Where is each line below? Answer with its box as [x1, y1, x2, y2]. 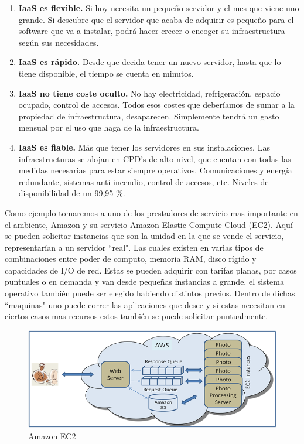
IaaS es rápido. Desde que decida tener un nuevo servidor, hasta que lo [18, 56, 281, 68]
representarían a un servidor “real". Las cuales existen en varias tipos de [5, 241, 264, 253]
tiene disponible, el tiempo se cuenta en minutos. [18, 67, 194, 79]
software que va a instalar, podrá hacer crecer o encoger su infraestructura [18, 25, 285, 37]
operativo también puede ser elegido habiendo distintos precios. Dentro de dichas [5, 287, 295, 299]
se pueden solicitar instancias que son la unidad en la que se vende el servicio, [5, 230, 284, 242]
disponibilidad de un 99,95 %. [18, 187, 125, 199]
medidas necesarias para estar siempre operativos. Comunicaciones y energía [18, 164, 292, 176]
